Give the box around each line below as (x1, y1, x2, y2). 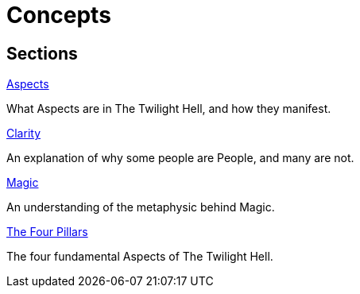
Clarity (6, 126, 41, 141)
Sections (6, 43, 78, 64)
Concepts (6, 2, 111, 29)
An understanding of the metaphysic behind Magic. (6, 200, 275, 215)
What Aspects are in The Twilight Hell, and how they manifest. (6, 102, 331, 116)
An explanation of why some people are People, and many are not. (6, 151, 354, 165)
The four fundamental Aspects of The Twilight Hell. (6, 250, 273, 264)
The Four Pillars (6, 225, 88, 239)
